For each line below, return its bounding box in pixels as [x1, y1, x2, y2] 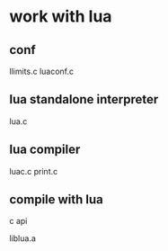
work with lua [9, 6, 112, 27]
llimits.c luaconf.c [9, 66, 75, 76]
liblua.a [9, 233, 36, 244]
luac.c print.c [9, 166, 58, 176]
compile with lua [9, 192, 103, 208]
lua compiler [9, 142, 81, 157]
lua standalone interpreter [9, 92, 159, 107]
